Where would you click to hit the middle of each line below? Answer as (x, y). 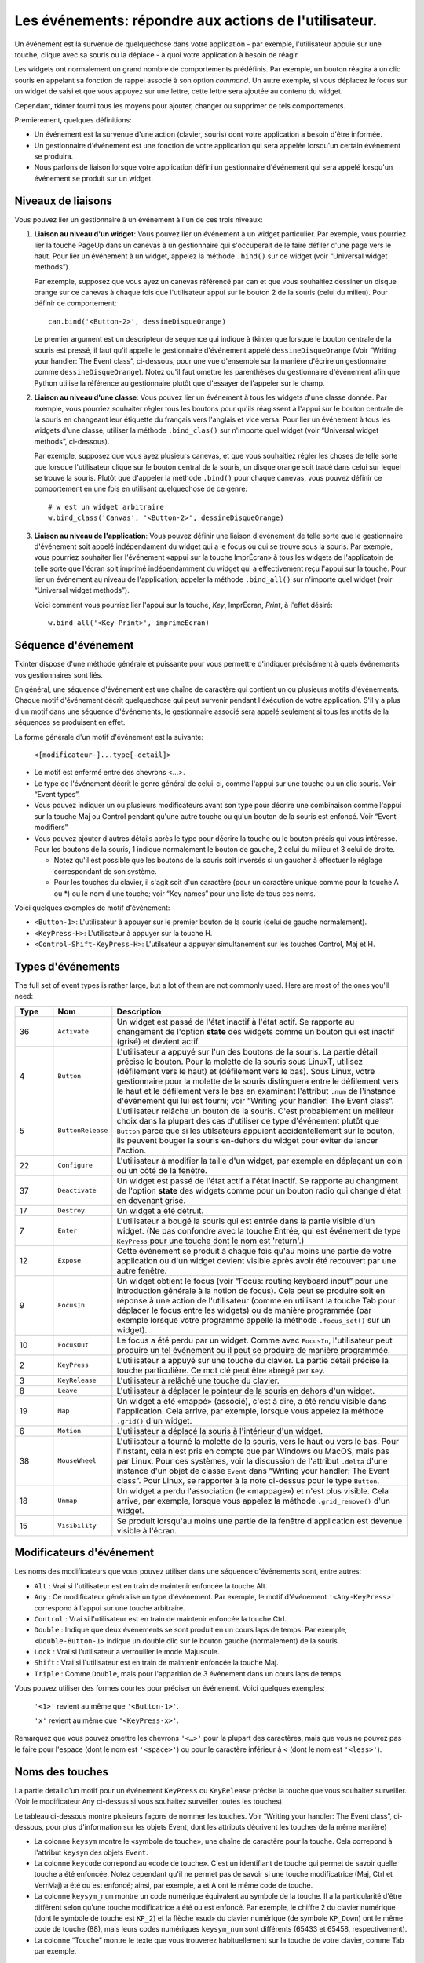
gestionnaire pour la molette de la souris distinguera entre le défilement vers (258, 1081)
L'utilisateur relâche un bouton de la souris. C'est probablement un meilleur (255, 1111)
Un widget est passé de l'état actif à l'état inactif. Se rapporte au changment (258, 1180)
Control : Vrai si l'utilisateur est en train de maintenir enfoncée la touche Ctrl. (160, 1618)
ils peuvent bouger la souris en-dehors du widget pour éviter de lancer (247, 1140)
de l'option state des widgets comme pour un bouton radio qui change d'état (259, 1190)
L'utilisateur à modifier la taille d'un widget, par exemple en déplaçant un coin (260, 1161)
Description (139, 1011)
